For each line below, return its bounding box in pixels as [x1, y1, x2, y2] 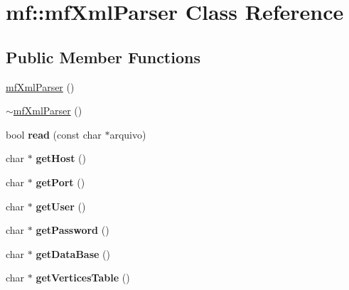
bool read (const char [6, 127, 102, 141]
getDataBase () [36, 246, 110, 261]
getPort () [36, 174, 85, 189]
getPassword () [36, 222, 109, 237]
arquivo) [109, 127, 146, 141]
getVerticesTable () [36, 270, 130, 285]
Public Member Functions [6, 45, 200, 68]
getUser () [36, 198, 86, 213]
